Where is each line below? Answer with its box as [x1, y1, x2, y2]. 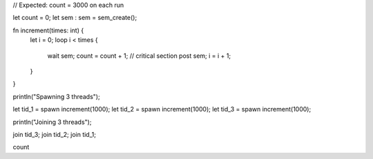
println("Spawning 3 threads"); [12, 92, 100, 100]
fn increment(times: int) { [12, 26, 84, 34]
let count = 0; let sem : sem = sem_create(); [12, 14, 137, 22]
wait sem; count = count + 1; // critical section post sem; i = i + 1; [47, 52, 231, 60]
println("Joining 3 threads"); [12, 118, 92, 126]
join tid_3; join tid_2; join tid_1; [12, 130, 97, 138]
